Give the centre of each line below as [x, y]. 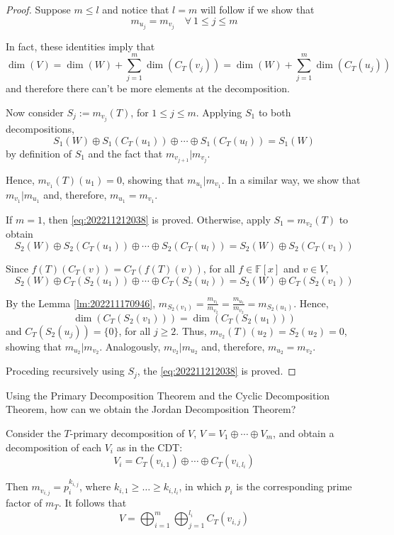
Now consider [35, 112]
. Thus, [191, 330]
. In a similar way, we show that [291, 179]
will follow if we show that [257, 9]
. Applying [219, 112]
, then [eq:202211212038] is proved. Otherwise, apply [156, 219]
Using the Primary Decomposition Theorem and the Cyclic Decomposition [168, 395]
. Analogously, [130, 346]
